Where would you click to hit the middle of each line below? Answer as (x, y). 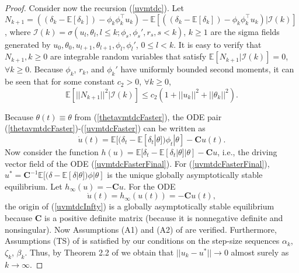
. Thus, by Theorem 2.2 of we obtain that (99, 252)
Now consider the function (52, 151)
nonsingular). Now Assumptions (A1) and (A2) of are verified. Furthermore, (141, 229)
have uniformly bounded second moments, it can (207, 69)
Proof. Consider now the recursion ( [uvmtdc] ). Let (94, 8)
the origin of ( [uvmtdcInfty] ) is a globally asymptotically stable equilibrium (140, 206)
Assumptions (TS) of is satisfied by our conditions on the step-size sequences (142, 241)
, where (18, 31)
